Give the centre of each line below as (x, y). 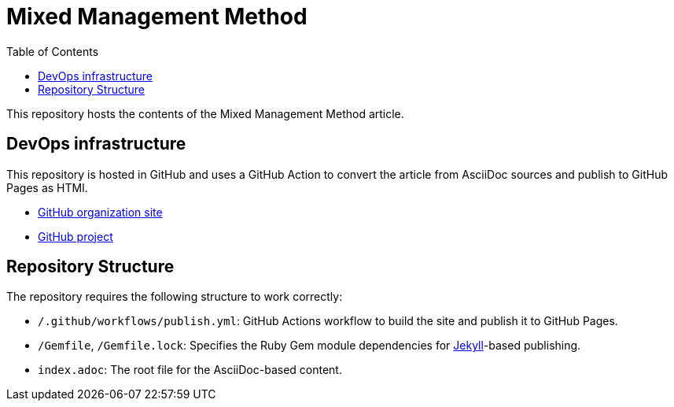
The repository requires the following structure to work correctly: (175, 297)
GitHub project (76, 236)
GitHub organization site (100, 212)
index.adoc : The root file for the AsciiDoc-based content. (190, 370)
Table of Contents (53, 51)
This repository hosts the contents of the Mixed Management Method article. (205, 113)
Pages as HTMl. (47, 187)
